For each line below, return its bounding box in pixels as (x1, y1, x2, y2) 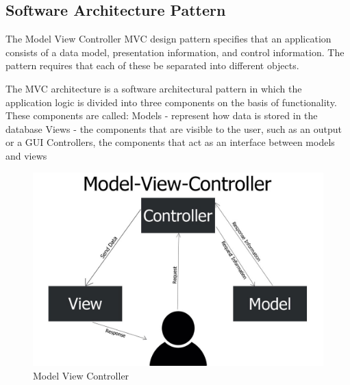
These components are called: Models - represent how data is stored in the (5, 108, 318, 123)
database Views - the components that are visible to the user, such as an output (5, 121, 342, 136)
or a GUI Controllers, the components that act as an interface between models (5, 135, 335, 149)
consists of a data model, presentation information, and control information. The (5, 45, 345, 59)
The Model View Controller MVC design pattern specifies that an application (5, 32, 332, 46)
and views (5, 148, 47, 162)
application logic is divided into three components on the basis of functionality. (5, 95, 337, 109)
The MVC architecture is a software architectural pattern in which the (5, 81, 302, 95)
